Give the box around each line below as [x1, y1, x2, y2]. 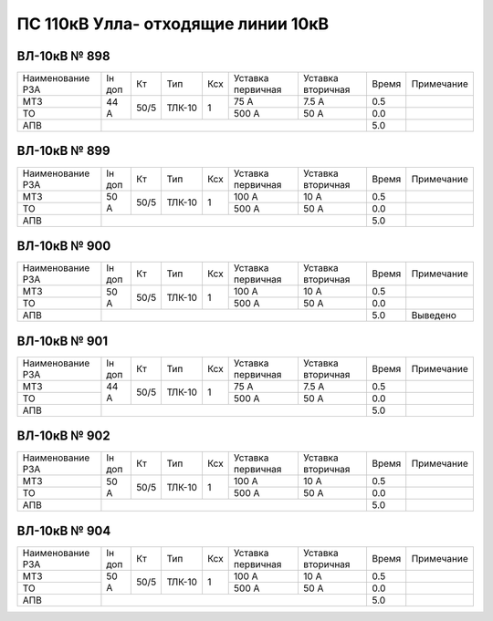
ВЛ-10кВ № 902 [16, 429, 110, 444]
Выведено [411, 309, 456, 322]
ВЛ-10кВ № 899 [16, 143, 110, 159]
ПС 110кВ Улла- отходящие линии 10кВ [16, 14, 330, 34]
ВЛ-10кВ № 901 [16, 333, 109, 348]
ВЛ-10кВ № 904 [16, 523, 111, 538]
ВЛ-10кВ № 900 [16, 238, 111, 254]
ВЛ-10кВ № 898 [16, 48, 110, 64]
